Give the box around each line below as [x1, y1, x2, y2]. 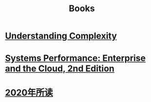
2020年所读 [5, 87, 54, 98]
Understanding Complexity [5, 30, 117, 41]
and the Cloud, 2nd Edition [5, 63, 114, 74]
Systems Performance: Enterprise [5, 53, 146, 64]
